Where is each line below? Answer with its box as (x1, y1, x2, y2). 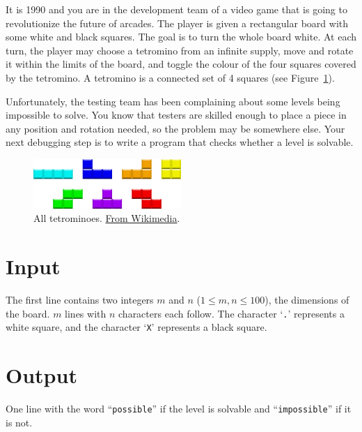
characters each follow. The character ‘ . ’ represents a (118, 306, 345, 320)
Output (6, 361, 77, 389)
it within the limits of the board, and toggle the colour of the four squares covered (6, 57, 356, 71)
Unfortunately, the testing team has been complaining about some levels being (6, 94, 340, 108)
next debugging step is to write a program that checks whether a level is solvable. (6, 135, 354, 149)
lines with (65, 306, 107, 320)
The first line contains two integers (6, 292, 154, 306)
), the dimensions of (265, 292, 349, 306)
